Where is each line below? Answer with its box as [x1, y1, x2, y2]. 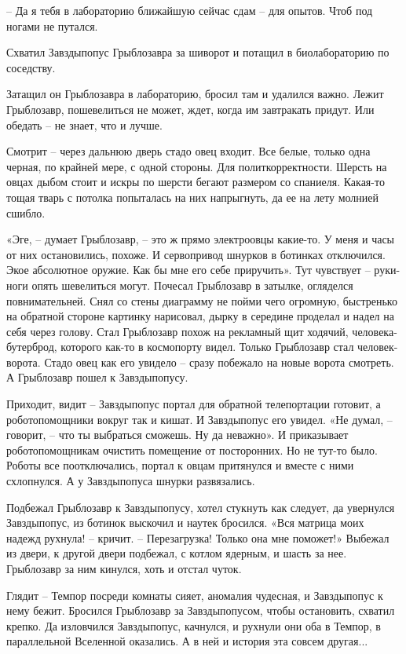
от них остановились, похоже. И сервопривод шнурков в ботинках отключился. [6, 246, 386, 262]
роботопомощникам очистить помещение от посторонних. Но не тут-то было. [6, 441, 378, 458]
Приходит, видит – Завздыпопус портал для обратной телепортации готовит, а [6, 396, 381, 412]
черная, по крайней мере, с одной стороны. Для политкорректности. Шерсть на [6, 158, 387, 174]
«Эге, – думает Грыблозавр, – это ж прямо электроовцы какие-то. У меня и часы [6, 231, 395, 247]
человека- [352, 323, 397, 339]
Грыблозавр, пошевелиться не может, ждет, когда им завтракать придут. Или [6, 100, 375, 117]
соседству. [6, 59, 56, 75]
